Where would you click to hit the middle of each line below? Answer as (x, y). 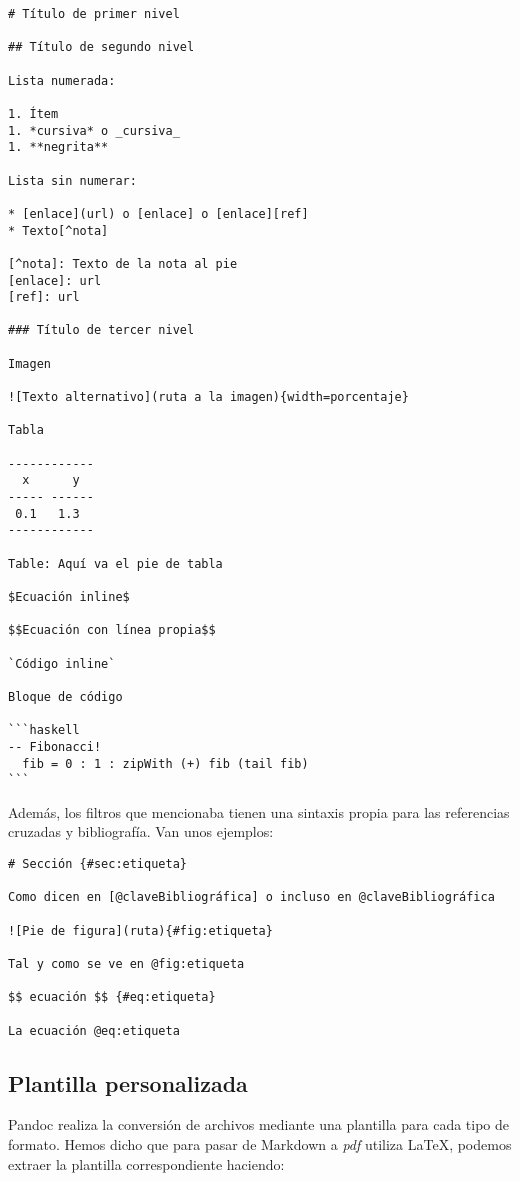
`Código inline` (62, 663)
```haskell (44, 730)
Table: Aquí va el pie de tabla (115, 563)
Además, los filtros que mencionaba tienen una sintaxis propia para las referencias (259, 811)
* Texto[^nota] (58, 230)
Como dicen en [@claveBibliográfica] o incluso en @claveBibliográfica (251, 897)
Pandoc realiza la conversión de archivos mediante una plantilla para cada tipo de (259, 1124)
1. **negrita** (58, 147)
